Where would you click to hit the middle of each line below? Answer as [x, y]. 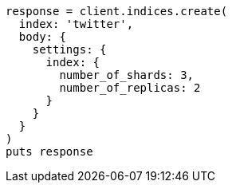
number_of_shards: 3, [127, 75]
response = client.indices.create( [117, 11]
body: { [42, 37]
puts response [49, 152]
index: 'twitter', [76, 24]
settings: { [69, 49]
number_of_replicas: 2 [130, 88]
